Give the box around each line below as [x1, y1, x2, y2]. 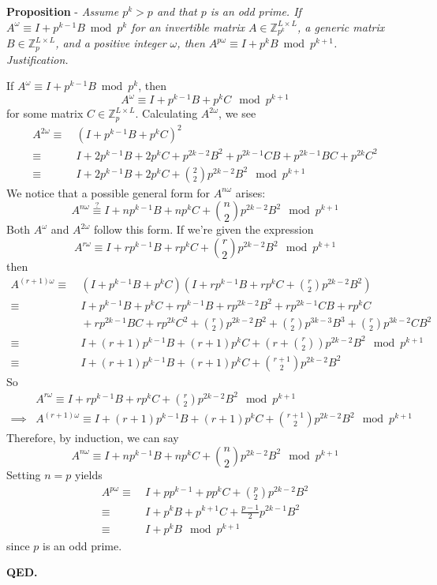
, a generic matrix [297, 18, 385, 35]
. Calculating [135, 105, 198, 122]
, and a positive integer [55, 35, 166, 51]
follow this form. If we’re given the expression [94, 221, 314, 238]
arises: [235, 184, 266, 201]
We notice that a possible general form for [6, 184, 211, 201]
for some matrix [6, 105, 84, 122]
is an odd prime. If [210, 3, 301, 19]
